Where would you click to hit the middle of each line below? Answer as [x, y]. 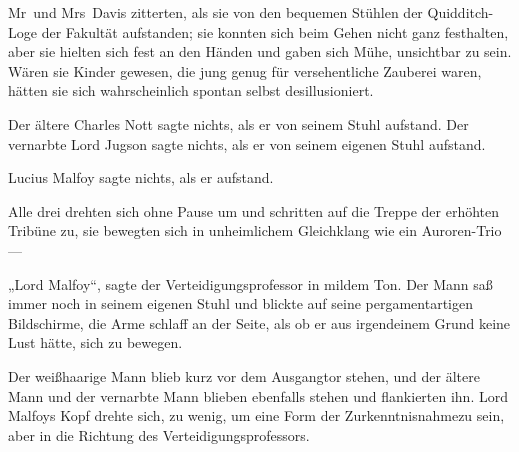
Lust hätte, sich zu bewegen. [95, 342]
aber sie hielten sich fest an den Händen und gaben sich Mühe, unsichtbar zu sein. [260, 51]
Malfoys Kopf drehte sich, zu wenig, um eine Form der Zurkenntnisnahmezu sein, [256, 415]
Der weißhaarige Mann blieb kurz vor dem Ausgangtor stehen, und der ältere [244, 375]
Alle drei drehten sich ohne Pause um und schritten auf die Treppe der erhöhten [254, 210]
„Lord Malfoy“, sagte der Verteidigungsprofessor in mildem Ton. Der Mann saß [250, 283]
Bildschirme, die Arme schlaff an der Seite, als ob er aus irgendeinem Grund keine [259, 322]
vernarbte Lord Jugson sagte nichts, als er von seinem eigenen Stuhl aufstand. [247, 143]
